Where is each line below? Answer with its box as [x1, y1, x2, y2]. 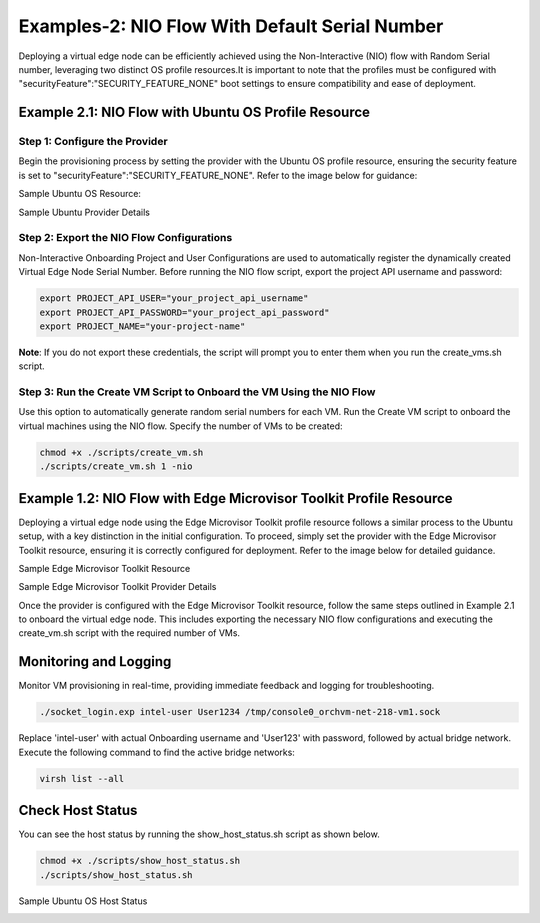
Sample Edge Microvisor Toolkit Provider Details [18, 581, 217, 593]
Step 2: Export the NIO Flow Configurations [18, 231, 233, 245]
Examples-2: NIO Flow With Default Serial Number [18, 15, 444, 37]
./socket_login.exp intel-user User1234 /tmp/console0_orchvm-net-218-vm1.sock [39, 706, 441, 718]
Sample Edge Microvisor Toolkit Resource [18, 562, 191, 574]
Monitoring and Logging [18, 653, 172, 670]
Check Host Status [18, 802, 138, 819]
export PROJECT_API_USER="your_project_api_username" [39, 293, 309, 304]
